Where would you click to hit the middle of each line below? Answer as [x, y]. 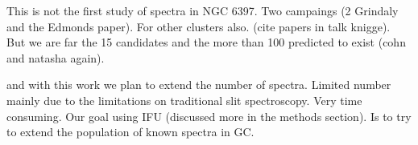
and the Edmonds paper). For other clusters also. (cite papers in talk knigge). [199, 26]
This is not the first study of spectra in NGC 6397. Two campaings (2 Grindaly [203, 10]
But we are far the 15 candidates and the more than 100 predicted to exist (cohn [206, 42]
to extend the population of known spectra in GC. [130, 132]
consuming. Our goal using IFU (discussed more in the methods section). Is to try [209, 116]
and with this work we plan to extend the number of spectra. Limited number [199, 85]
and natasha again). [56, 57]
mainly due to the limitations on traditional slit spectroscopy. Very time [184, 100]
